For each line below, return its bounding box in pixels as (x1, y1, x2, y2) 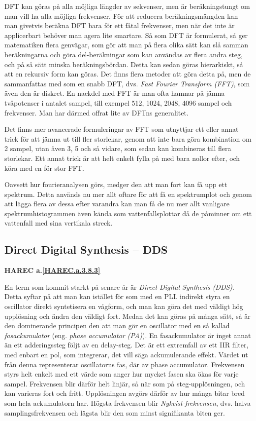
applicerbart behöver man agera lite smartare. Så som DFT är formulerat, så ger (4, 30, 248, 40)
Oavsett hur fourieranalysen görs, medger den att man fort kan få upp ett (4, 179, 227, 190)
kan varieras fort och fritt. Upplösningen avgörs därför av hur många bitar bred (4, 388, 245, 398)
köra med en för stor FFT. (4, 162, 84, 173)
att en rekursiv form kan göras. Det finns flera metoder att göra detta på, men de (4, 69, 251, 79)
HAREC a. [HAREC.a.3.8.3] (4, 265, 100, 275)
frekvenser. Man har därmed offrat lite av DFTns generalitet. (4, 107, 189, 117)
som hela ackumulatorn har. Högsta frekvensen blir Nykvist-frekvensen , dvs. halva (4, 397, 251, 408)
